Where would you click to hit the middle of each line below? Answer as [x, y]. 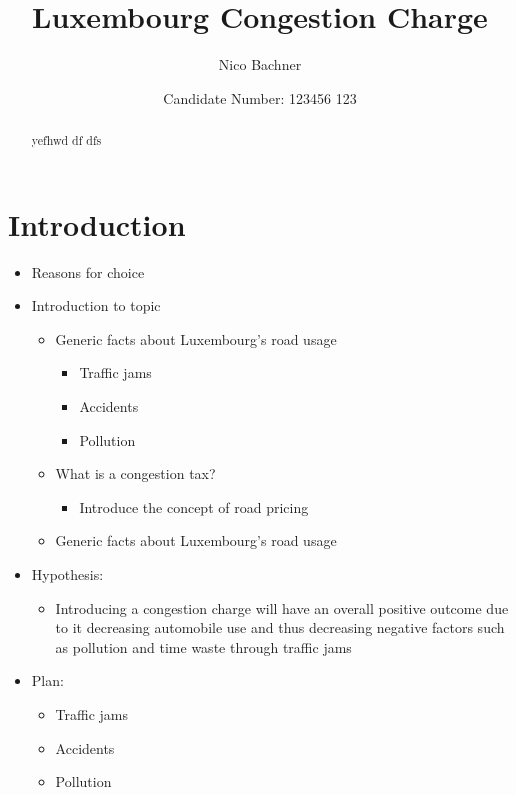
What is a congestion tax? [135, 473]
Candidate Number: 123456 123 [260, 97]
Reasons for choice [88, 271]
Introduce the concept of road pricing [194, 506]
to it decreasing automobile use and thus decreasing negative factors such [280, 627]
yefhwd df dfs [66, 140]
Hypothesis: [67, 574]
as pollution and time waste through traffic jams [203, 646]
